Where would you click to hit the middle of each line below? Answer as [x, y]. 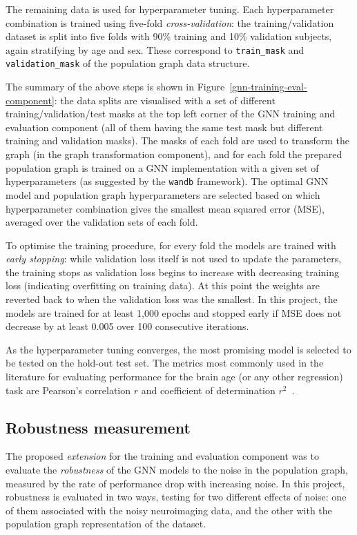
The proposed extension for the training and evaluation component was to [162, 456]
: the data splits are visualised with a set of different [165, 100]
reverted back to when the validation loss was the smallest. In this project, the [172, 299]
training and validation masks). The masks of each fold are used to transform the [178, 140]
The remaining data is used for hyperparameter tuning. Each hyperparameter [170, 9]
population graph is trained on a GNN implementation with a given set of [162, 167]
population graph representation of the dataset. [106, 524]
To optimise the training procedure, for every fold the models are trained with [171, 245]
